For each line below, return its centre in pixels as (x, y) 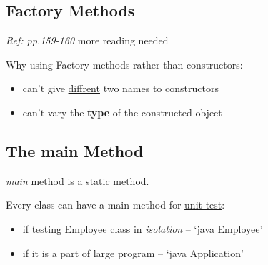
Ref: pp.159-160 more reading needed (87, 40)
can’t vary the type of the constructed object (122, 112)
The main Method (75, 150)
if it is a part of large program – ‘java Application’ (133, 252)
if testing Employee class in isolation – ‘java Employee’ (143, 228)
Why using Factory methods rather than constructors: (124, 64)
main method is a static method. (78, 180)
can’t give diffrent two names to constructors (120, 88)
